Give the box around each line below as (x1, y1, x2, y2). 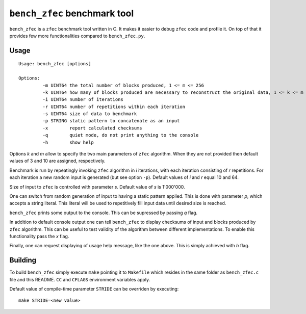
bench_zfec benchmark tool (9, 8, 134, 19)
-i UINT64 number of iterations (42, 97, 123, 102)
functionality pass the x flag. (9, 233, 69, 239)
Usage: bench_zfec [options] (18, 61, 91, 67)
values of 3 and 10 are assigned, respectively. (9, 158, 106, 164)
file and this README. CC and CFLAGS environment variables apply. (9, 276, 150, 282)
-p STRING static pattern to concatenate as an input (42, 118, 180, 124)
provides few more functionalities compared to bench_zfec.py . (9, 33, 145, 39)
